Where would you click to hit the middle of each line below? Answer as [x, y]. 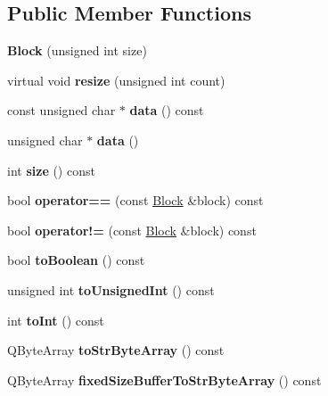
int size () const [51, 170]
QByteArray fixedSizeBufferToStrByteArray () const [164, 379]
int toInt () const [56, 320]
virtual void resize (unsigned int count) [116, 80]
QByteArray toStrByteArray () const [116, 350]
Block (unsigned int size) [77, 50]
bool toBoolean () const [76, 260]
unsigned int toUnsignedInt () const [111, 289]
